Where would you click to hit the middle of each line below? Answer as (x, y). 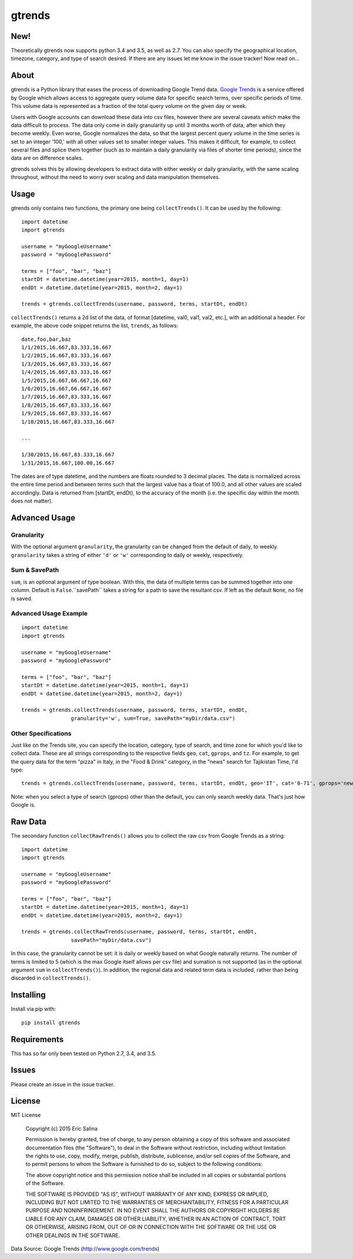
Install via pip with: (33, 1009)
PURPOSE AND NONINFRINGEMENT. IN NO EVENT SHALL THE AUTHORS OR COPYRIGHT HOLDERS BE (153, 1211)
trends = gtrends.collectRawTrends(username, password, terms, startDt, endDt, (139, 932)
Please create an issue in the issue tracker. (63, 1084)
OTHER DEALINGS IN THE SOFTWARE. (73, 1235)
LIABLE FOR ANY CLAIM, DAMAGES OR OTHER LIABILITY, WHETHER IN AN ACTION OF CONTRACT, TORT (156, 1219)
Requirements (37, 1039)
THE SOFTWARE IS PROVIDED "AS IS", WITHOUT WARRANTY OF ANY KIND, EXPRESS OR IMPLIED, (147, 1194)
